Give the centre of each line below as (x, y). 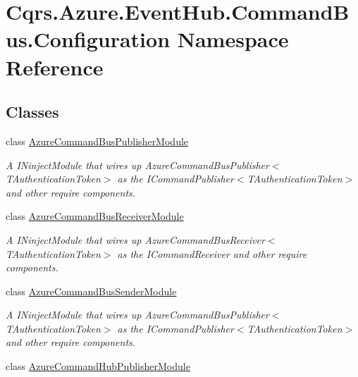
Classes (32, 112)
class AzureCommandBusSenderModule (91, 291)
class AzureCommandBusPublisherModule (97, 141)
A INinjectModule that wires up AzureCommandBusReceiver (135, 239)
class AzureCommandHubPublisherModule (98, 366)
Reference (55, 67)
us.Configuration (88, 39)
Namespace (233, 39)
